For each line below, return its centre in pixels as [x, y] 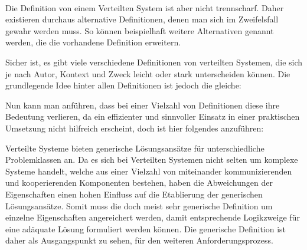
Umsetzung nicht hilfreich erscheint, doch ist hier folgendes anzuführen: [135, 128]
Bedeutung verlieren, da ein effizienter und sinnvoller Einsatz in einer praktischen [153, 116]
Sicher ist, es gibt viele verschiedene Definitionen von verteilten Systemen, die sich [154, 62]
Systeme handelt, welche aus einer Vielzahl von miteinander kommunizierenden [149, 171]
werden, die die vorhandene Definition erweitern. [93, 42]
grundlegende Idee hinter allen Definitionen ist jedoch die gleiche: [123, 85]
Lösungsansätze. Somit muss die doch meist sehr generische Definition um [139, 205]
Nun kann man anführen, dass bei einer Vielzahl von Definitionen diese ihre [143, 105]
